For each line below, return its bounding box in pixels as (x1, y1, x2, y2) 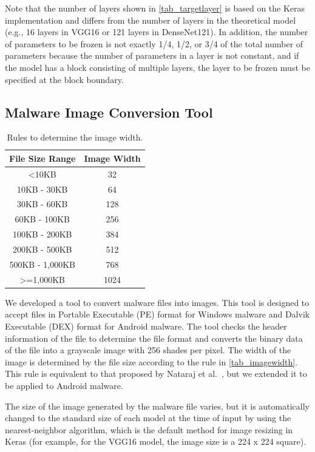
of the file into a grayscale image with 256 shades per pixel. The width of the (5, 344, 291, 356)
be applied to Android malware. (5, 379, 123, 391)
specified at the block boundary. (5, 73, 124, 85)
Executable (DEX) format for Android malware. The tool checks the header (5, 319, 287, 332)
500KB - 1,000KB (9, 258, 75, 270)
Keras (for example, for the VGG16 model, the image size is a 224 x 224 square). (5, 435, 307, 448)
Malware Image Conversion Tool (5, 102, 213, 121)
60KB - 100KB (15, 213, 70, 225)
